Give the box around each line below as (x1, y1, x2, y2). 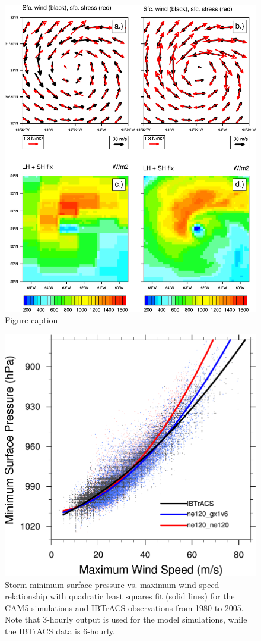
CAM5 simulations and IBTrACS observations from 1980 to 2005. (5, 601, 244, 614)
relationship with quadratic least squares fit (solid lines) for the (5, 590, 235, 602)
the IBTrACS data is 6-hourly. (5, 624, 115, 637)
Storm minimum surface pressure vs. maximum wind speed (5, 578, 219, 590)
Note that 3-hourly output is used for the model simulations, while (5, 613, 247, 626)
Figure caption (5, 314, 58, 326)
